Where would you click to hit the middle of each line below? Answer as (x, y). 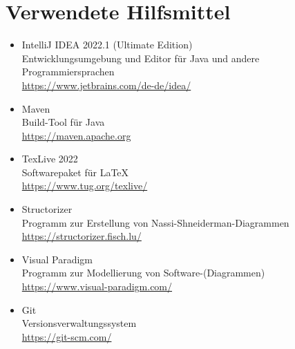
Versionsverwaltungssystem (79, 323)
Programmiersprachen (68, 72)
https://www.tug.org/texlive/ (85, 186)
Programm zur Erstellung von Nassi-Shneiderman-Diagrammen (155, 222)
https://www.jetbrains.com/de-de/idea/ (106, 85)
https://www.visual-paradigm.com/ (97, 286)
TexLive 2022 (50, 159)
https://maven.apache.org (76, 135)
